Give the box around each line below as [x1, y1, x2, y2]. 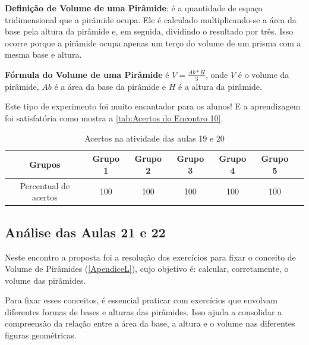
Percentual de [20, 179, 70, 192]
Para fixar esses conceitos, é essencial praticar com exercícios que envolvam [5, 294, 278, 306]
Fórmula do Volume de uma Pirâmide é [5, 68, 169, 80]
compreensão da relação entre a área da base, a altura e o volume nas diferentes [5, 317, 295, 330]
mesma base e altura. [5, 48, 82, 61]
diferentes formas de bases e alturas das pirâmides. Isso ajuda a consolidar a [5, 305, 282, 318]
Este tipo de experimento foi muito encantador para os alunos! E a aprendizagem [5, 100, 301, 112]
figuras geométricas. [5, 329, 77, 341]
